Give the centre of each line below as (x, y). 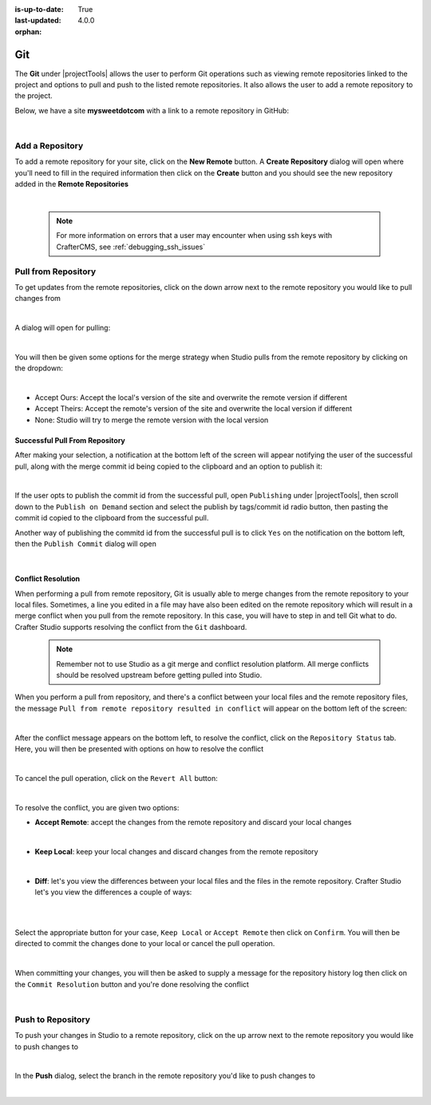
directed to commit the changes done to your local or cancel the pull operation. (145, 944)
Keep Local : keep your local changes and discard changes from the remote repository (176, 851)
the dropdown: (39, 368)
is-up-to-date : (39, 9)
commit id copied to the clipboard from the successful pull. (112, 518)
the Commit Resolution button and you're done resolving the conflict (132, 984)
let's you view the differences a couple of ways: (113, 892)
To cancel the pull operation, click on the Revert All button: (117, 778)
